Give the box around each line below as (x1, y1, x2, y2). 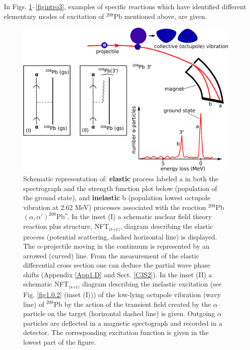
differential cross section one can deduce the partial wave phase (23, 260, 210, 270)
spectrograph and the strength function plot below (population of (23, 183, 217, 193)
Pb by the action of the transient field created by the (54, 299, 211, 309)
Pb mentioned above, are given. (114, 11, 207, 21)
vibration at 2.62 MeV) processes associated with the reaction (23, 202, 206, 212)
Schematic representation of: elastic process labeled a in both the (23, 174, 219, 184)
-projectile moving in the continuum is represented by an (41, 241, 210, 251)
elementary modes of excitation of (4, 11, 104, 21)
